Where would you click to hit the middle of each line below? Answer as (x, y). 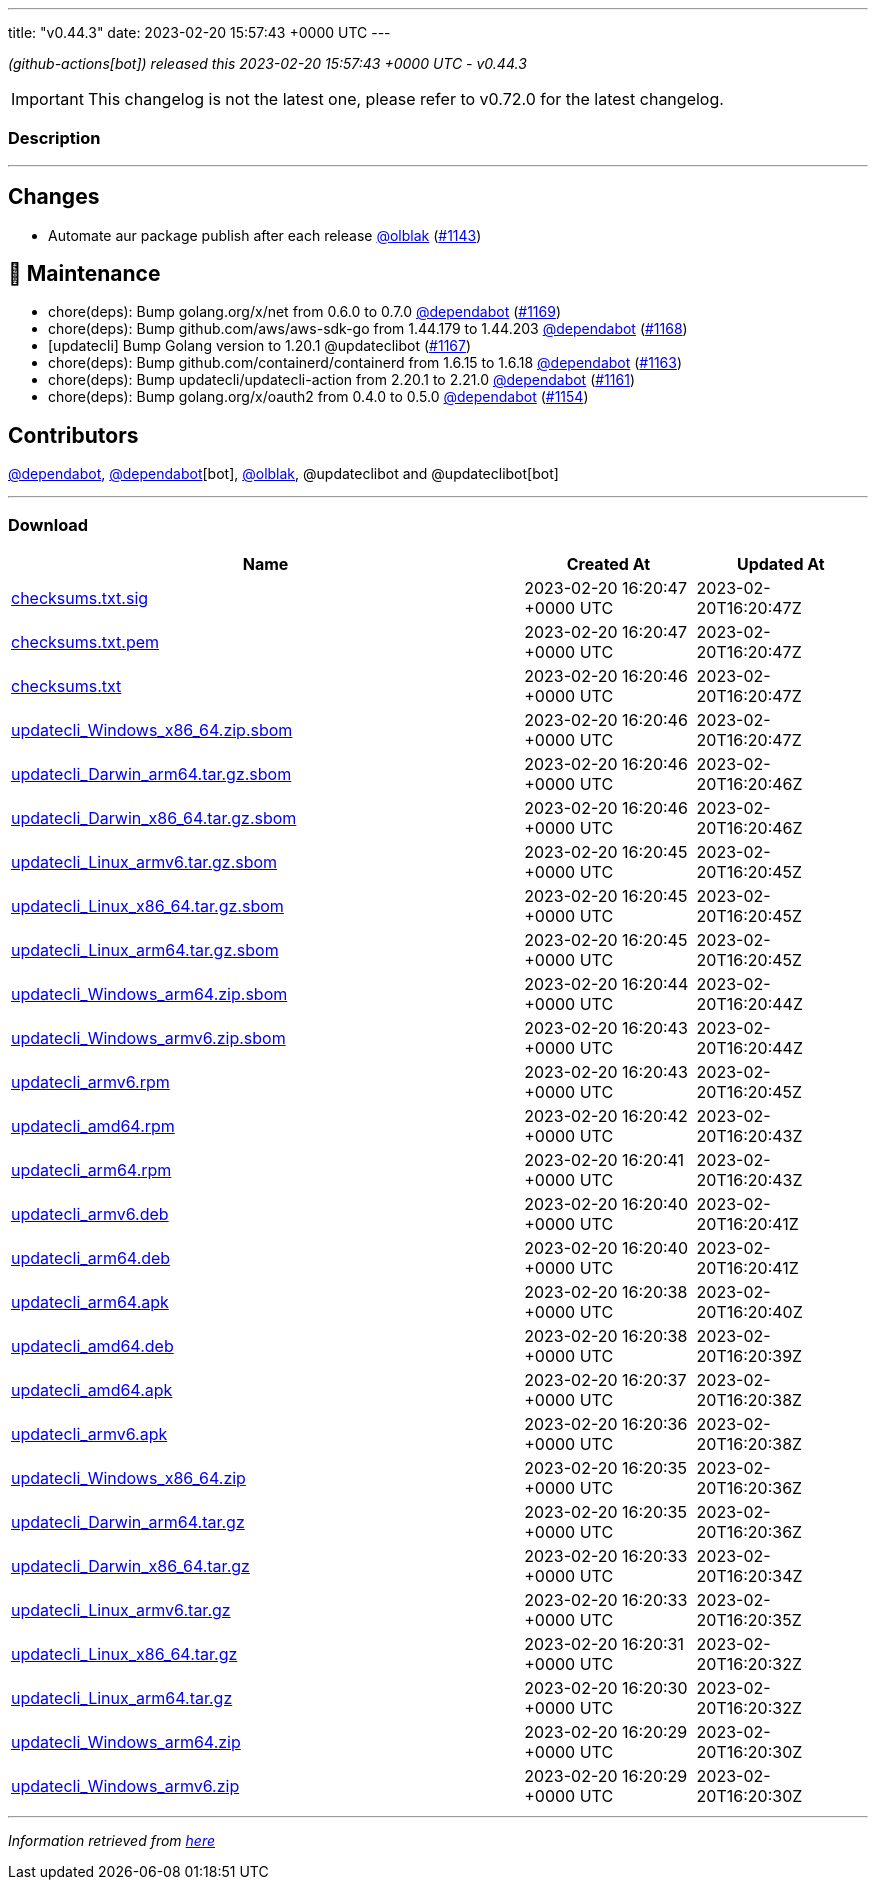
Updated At (780, 564)
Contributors (73, 435)
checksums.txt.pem (85, 642)
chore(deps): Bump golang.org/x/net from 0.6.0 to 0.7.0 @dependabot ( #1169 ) (304, 312)
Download (48, 524)
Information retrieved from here (112, 1841)
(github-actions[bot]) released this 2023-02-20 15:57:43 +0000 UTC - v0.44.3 (267, 63)
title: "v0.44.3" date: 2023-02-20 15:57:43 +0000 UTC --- (199, 32)
